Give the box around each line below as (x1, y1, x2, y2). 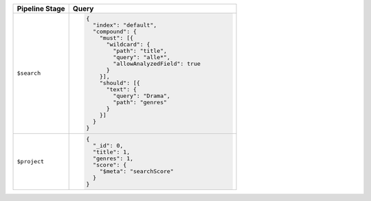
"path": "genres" (113, 98, 168, 106)
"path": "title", (113, 47, 168, 54)
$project (16, 158, 45, 165)
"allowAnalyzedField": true (113, 60, 201, 67)
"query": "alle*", (113, 54, 171, 61)
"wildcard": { (106, 40, 150, 48)
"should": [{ (100, 79, 140, 86)
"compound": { (93, 27, 137, 35)
